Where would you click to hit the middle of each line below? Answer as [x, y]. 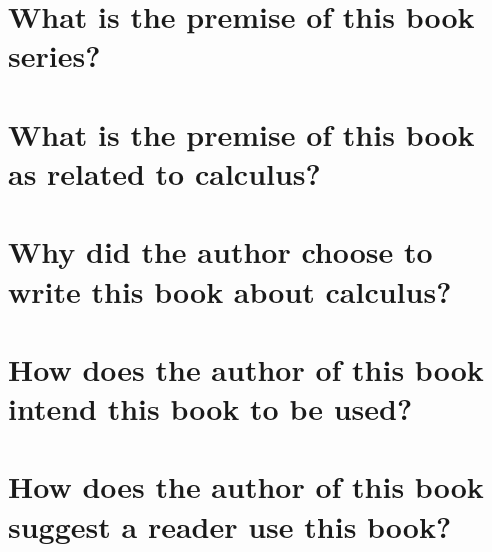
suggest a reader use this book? [230, 525]
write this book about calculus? [230, 290]
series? [54, 55]
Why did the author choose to [220, 251]
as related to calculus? [164, 172]
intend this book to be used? [210, 408]
